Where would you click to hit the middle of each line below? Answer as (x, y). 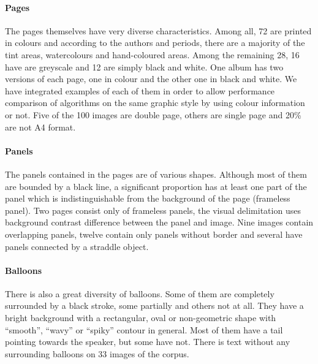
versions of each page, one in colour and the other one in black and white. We (151, 79)
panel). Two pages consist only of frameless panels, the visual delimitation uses (153, 210)
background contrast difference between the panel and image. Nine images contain (159, 222)
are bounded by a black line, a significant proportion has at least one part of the (156, 186)
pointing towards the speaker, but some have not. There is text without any (148, 342)
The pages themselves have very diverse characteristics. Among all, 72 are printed (158, 30)
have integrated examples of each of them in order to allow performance (140, 90)
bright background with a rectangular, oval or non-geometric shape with (141, 318)
